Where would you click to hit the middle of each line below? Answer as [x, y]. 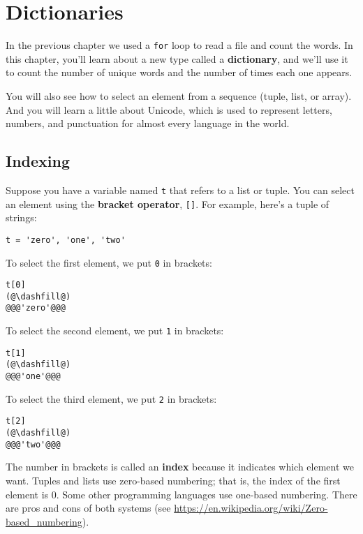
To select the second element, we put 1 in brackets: [115, 331]
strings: [21, 217]
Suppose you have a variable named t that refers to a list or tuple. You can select [180, 190]
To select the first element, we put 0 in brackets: [109, 262]
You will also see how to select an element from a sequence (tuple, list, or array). [179, 95]
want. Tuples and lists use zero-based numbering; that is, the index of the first [173, 480]
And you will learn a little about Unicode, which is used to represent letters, [169, 109]
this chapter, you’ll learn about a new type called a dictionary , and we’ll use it [177, 58]
